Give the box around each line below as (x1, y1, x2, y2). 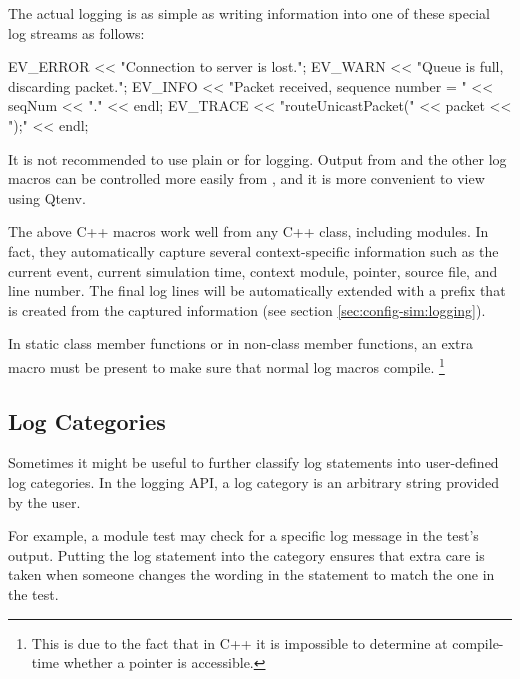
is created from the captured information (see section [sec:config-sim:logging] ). (8, 299, 486, 320)
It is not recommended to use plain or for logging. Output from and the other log (8, 148, 507, 169)
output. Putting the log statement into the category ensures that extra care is (8, 544, 485, 565)
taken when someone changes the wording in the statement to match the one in (8, 564, 495, 585)
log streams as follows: (8, 22, 145, 43)
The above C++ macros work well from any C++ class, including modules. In (8, 221, 489, 242)
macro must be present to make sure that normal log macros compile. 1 (8, 353, 445, 377)
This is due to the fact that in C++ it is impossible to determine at (31, 632, 448, 653)
